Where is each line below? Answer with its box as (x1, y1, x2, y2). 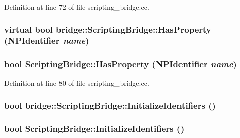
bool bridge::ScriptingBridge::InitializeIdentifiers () (4, 99, 216, 112)
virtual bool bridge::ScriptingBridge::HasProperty (4, 23, 211, 35)
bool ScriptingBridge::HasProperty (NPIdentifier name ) (4, 58, 237, 70)
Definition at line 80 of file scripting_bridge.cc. (4, 77, 149, 88)
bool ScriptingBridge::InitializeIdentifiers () (4, 122, 185, 134)
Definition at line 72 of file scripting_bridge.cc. (4, 2, 149, 12)
